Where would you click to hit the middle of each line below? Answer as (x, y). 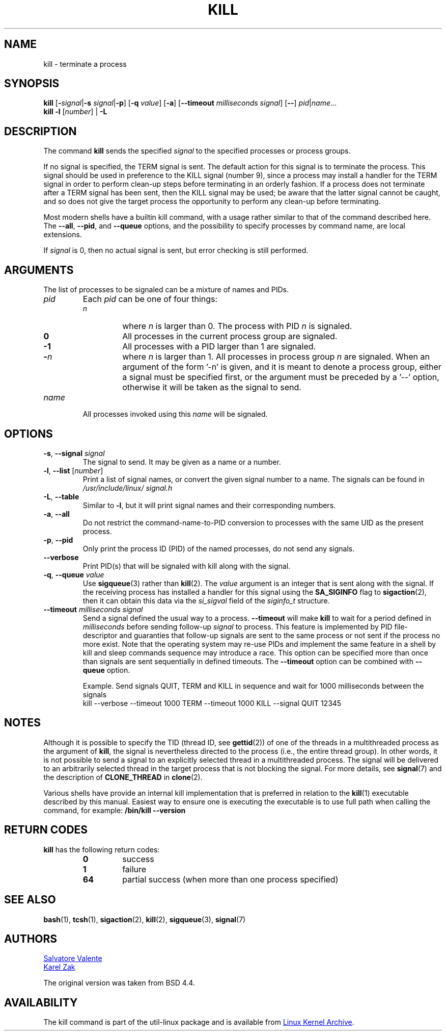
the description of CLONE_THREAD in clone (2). (123, 777)
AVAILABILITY (41, 1002)
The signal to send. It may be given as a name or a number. (182, 462)
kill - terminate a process (85, 64)
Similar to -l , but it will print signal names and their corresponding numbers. (209, 505)
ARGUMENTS (39, 270)
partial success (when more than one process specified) (230, 879)
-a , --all (57, 514)
